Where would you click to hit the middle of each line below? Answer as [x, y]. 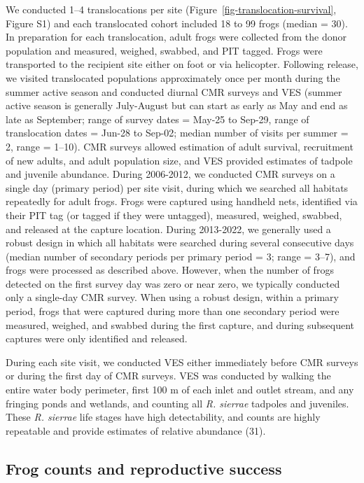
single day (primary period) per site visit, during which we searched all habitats [177, 187]
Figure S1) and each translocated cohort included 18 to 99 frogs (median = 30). [177, 23]
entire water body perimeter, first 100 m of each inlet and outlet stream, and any [180, 390]
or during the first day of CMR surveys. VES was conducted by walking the [168, 376]
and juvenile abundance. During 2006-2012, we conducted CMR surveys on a [170, 174]
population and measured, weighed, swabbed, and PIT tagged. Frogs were [164, 50]
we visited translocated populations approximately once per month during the [173, 77]
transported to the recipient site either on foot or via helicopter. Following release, [182, 64]
